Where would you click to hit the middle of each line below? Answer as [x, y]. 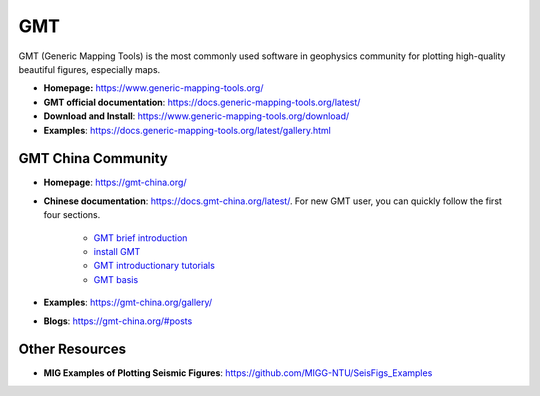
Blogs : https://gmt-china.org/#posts [118, 321]
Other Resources [72, 349]
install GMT [117, 251]
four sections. [72, 215]
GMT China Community [93, 158]
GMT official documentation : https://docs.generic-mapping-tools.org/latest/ [202, 102]
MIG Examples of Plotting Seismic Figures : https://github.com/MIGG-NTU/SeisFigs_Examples [238, 373]
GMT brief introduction [140, 237]
